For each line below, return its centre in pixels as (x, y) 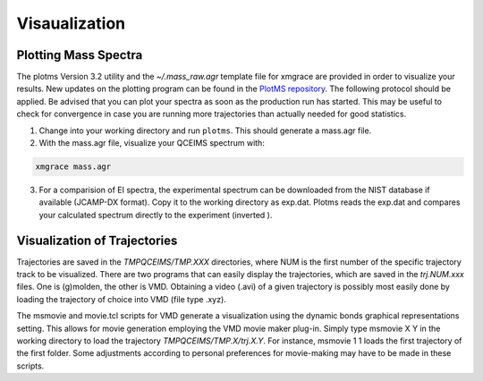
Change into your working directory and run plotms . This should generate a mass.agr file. (205, 131)
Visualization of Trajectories (97, 240)
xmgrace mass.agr (73, 167)
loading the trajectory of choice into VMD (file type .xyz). (122, 299)
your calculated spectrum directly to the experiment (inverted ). (156, 215)
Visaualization (71, 23)
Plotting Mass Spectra (80, 55)
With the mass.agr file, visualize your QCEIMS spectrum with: (152, 143)
